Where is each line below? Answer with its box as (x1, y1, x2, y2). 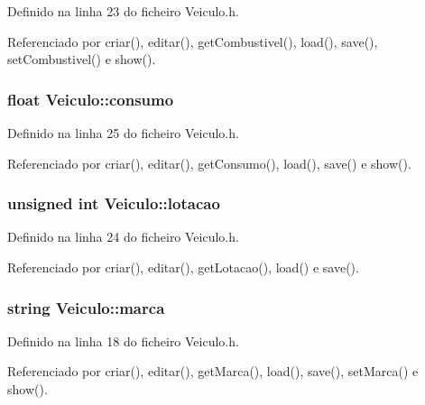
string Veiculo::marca (7, 296, 165, 318)
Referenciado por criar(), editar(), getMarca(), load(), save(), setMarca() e (7, 362, 419, 381)
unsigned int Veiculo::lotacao (7, 192, 220, 215)
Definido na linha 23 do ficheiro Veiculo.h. (7, 2, 239, 20)
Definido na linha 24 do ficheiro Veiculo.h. (7, 227, 239, 246)
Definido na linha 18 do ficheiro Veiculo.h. (7, 331, 239, 350)
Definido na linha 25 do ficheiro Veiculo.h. (7, 124, 239, 142)
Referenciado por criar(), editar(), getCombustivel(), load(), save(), (7, 32, 378, 51)
